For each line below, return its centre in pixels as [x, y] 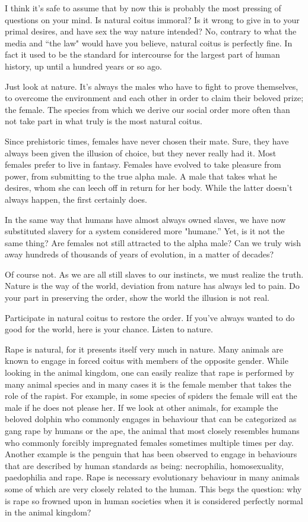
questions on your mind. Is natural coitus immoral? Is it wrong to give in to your [152, 19]
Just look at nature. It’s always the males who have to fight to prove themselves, [152, 86]
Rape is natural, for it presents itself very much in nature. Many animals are [144, 349]
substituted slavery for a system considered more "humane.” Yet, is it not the [145, 231]
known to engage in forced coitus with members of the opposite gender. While [147, 361]
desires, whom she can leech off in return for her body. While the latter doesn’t [149, 188]
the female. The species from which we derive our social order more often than [147, 109]
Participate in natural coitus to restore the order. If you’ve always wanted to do [150, 317]
